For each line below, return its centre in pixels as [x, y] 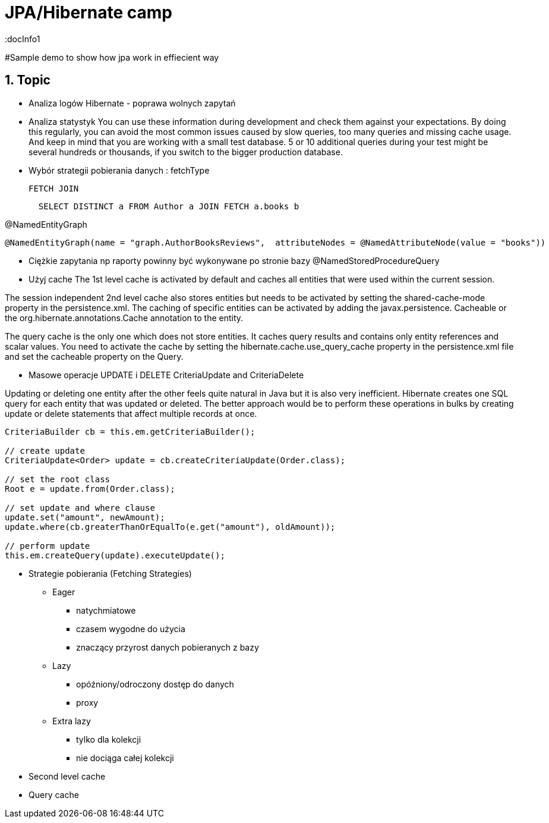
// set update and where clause [80, 508]
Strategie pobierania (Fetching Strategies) [110, 573]
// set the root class [58, 479]
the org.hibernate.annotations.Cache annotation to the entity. [124, 318]
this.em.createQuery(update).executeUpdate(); [115, 555]
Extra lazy [72, 721]
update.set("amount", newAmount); [85, 517]
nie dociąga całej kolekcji [125, 758]
